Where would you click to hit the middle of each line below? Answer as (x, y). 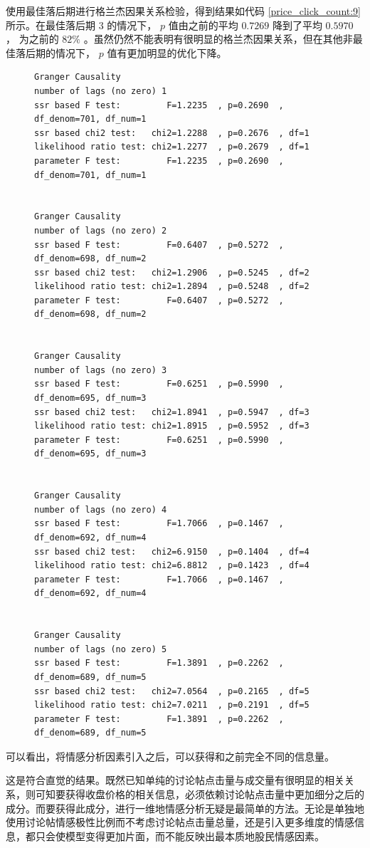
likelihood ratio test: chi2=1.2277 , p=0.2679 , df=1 (172, 147)
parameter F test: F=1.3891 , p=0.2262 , (159, 719)
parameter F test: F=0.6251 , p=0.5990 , (159, 440)
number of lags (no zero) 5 (101, 649)
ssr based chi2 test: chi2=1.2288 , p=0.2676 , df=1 (172, 133)
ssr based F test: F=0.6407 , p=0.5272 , (159, 245)
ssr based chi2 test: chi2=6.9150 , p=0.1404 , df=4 (172, 551)
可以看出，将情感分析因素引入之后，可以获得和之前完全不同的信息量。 (170, 756)
